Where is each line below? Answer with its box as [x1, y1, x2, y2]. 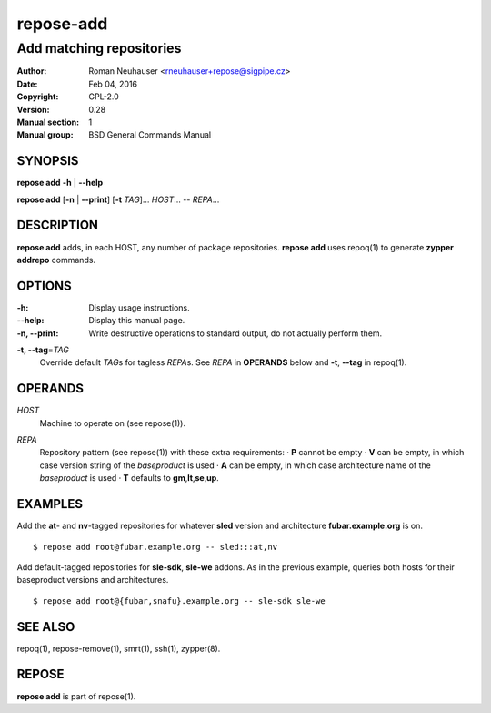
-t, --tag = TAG [16, 344, 70, 355]
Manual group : [16, 129, 74, 140]
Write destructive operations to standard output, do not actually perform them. [88, 328, 383, 339]
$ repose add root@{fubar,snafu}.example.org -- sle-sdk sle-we [33, 596, 326, 606]
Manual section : [16, 117, 80, 127]
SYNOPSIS [16, 153, 79, 168]
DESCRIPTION [16, 218, 99, 233]
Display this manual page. [88, 315, 185, 326]
